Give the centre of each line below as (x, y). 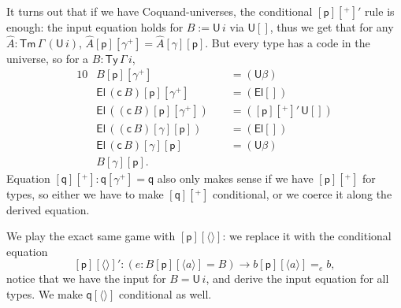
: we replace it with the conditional (307, 236)
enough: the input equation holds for (95, 27)
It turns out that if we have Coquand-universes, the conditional (160, 11)
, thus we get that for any (332, 27)
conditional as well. (165, 293)
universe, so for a (48, 58)
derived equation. (48, 209)
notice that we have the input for (86, 278)
